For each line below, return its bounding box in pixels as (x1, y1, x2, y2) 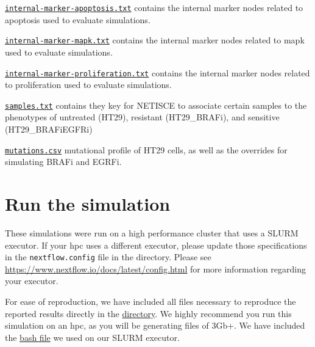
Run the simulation (5, 191, 171, 216)
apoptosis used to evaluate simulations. (5, 13, 150, 26)
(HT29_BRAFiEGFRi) (5, 123, 93, 135)
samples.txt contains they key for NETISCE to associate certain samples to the (5, 98, 307, 111)
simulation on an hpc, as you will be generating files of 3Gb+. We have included (5, 319, 305, 332)
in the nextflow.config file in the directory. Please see (5, 250, 211, 263)
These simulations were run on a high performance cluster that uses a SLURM (5, 226, 299, 239)
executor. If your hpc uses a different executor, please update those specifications (5, 238, 307, 251)
